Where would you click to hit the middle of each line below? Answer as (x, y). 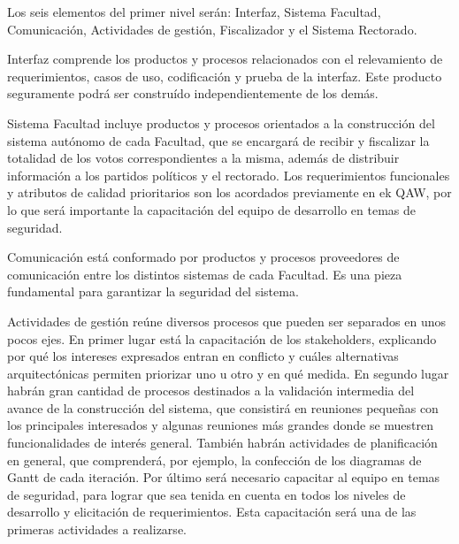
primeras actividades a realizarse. (97, 529)
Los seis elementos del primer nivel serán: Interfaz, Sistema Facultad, (194, 11)
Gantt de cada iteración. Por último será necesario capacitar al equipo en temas (224, 477)
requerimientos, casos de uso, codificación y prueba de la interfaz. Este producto (225, 76)
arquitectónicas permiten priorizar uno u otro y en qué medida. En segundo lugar (228, 373)
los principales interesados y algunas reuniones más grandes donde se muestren (220, 425)
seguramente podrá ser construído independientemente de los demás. (193, 93)
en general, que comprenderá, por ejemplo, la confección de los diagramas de (214, 460)
